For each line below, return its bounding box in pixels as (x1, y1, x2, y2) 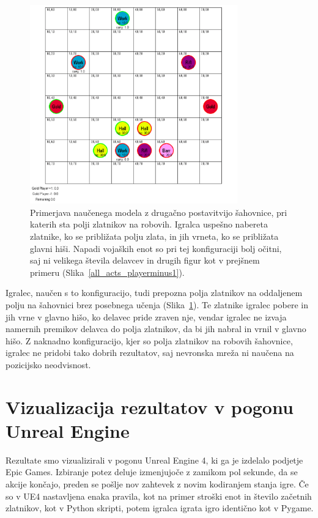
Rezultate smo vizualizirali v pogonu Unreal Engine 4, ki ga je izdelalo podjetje (6, 453, 303, 466)
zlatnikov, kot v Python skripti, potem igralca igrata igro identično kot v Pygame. (6, 501, 314, 514)
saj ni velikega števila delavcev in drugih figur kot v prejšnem (30, 254, 260, 267)
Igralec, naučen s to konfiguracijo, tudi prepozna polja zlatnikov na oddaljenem (6, 286, 303, 299)
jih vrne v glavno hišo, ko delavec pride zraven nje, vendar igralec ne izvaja (6, 310, 287, 323)
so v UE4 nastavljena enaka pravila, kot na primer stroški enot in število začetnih (6, 489, 312, 502)
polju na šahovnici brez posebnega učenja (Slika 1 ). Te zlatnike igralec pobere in (6, 298, 308, 311)
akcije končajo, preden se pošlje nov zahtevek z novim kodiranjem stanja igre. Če (6, 478, 309, 490)
